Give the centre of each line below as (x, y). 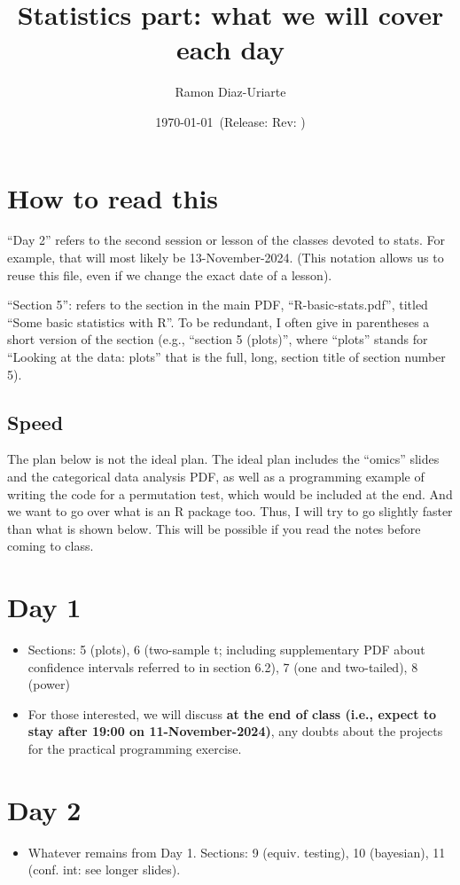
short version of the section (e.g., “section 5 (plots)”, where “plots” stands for (218, 339)
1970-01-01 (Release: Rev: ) (230, 121)
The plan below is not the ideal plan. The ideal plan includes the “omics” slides (223, 459)
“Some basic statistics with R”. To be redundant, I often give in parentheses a (218, 321)
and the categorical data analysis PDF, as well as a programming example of (216, 476)
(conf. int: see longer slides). (104, 869)
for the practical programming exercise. (135, 749)
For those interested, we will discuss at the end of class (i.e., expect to (232, 713)
